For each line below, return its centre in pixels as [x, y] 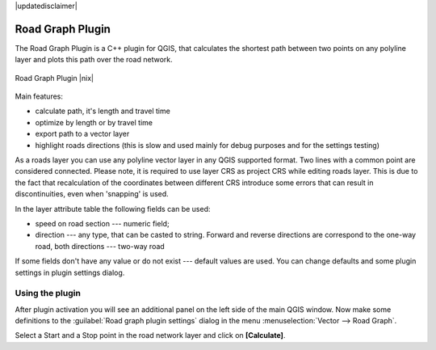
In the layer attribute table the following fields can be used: [113, 209]
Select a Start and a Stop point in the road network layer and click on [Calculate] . [150, 335]
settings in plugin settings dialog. [70, 272]
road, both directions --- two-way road [100, 246]
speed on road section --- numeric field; [102, 223]
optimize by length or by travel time [94, 122]
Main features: [39, 96]
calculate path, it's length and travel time [103, 111]
